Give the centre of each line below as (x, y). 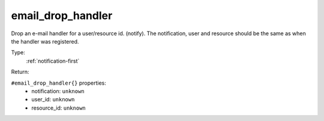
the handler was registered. (45, 41)
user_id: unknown (53, 100)
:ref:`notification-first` (53, 61)
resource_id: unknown (59, 108)
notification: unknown (58, 91)
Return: (20, 72)
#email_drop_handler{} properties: (58, 83)
